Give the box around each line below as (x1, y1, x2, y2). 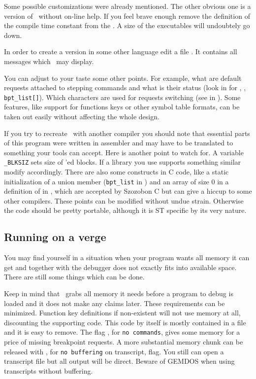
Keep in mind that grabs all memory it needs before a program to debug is (4, 288, 233, 299)
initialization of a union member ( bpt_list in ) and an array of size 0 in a (4, 176, 229, 186)
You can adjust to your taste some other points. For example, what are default (4, 72, 242, 83)
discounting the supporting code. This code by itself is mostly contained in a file (4, 317, 246, 327)
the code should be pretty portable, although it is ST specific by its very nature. (4, 205, 247, 215)
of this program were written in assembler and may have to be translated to (4, 138, 233, 148)
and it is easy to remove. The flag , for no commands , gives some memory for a (4, 327, 240, 337)
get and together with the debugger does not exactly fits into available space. (4, 262, 237, 272)
